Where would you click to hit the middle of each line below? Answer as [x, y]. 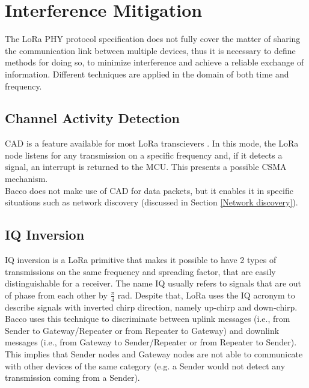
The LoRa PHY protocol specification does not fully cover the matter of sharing [153, 39]
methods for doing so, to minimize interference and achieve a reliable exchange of [154, 62]
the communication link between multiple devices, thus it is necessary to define [150, 50]
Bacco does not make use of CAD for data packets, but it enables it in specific [149, 190]
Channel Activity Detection [92, 118]
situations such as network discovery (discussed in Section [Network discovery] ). [151, 202]
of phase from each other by [56, 295]
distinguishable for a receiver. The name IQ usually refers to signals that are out [153, 283]
